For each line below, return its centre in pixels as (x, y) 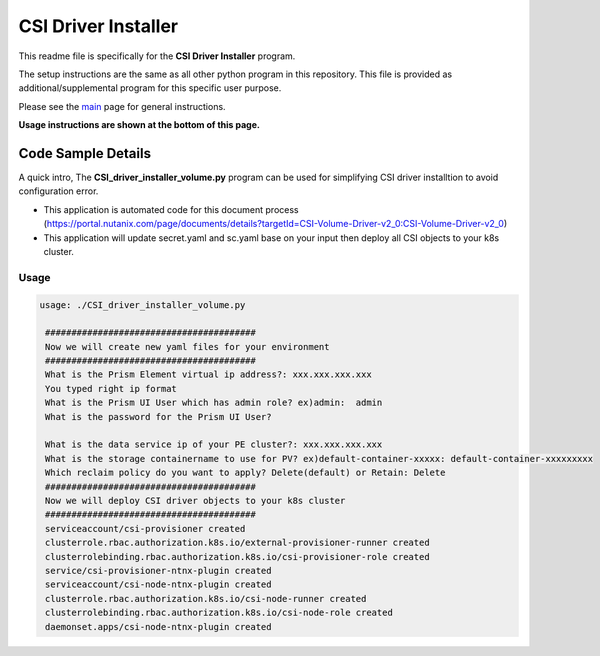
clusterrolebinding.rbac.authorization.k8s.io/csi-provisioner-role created (237, 556)
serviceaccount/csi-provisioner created (145, 528)
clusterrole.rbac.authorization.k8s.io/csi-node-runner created (206, 598)
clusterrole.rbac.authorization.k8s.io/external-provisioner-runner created (237, 543)
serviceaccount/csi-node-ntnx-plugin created (158, 584)
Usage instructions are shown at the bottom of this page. (139, 125)
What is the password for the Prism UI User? (158, 416)
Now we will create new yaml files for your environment (187, 346)
